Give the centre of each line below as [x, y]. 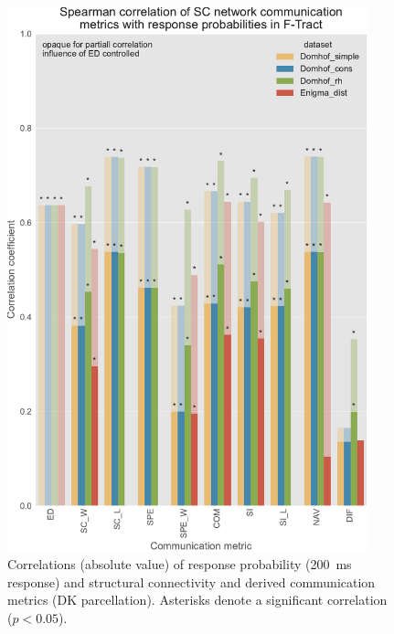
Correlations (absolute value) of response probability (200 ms [180, 564]
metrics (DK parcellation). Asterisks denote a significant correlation [197, 600]
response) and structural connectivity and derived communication [192, 581]
